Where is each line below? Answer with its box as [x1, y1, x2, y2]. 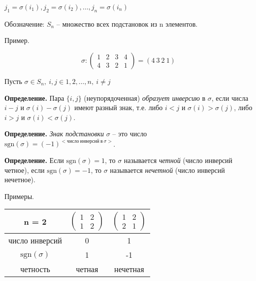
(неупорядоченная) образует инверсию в [84, 92, 206, 103]
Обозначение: [4, 18, 45, 29]
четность [20, 263, 50, 275]
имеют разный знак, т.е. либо [74, 102, 163, 113]
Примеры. [4, 191, 34, 201]
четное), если [4, 164, 45, 175]
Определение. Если [4, 155, 64, 165]
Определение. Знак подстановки [4, 128, 104, 139]
